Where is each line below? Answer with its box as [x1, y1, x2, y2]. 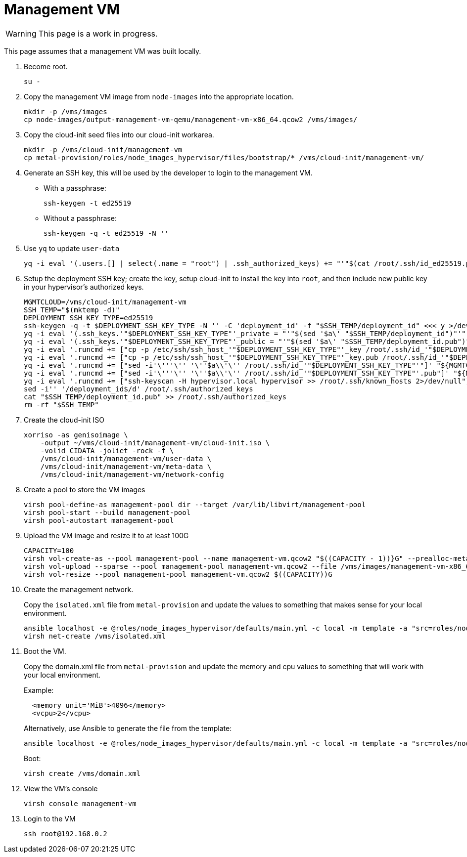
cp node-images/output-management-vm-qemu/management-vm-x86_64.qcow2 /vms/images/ [24, 115, 358, 124]
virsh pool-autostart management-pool [24, 516, 174, 524]
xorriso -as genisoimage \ [24, 430, 128, 439]
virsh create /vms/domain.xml [24, 769, 141, 777]
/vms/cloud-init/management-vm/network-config [40, 470, 224, 478]
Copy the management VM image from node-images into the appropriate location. [24, 92, 294, 101]
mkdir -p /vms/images [24, 107, 107, 116]
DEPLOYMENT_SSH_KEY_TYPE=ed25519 [24, 313, 153, 322]
